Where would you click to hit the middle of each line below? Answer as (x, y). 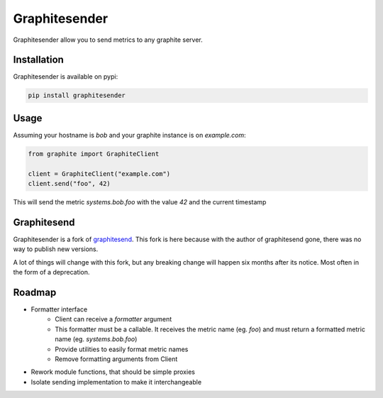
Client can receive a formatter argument (113, 319)
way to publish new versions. (56, 249)
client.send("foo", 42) (70, 184)
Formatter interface (59, 309)
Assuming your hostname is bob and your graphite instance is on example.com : (129, 135)
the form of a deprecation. (51, 272)
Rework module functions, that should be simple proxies (113, 372)
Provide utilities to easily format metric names (122, 349)
